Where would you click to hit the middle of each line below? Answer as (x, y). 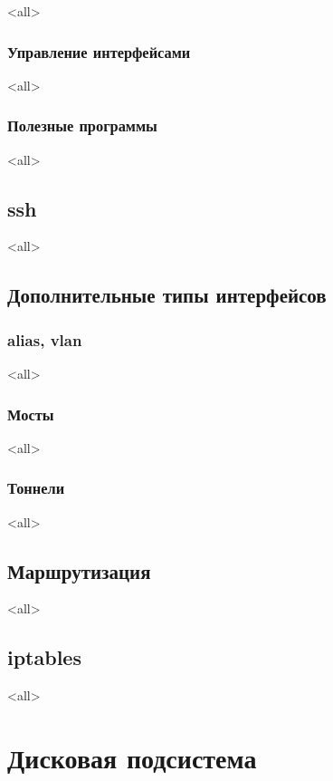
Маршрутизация (79, 570)
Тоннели (36, 488)
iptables (44, 657)
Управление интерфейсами (99, 51)
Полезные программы (82, 125)
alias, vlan (45, 339)
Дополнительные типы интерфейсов (167, 295)
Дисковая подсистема (132, 758)
